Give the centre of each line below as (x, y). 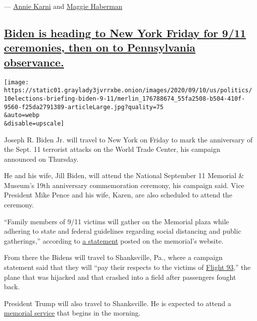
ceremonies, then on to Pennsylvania (100, 47)
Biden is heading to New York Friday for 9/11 (125, 32)
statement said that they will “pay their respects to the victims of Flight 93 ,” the (128, 267)
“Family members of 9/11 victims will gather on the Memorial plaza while (117, 221)
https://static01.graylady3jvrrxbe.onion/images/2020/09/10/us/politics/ (128, 91)
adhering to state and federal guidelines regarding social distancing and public (123, 231)
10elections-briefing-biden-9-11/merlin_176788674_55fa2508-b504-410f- (125, 98)
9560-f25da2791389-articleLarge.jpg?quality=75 (84, 107)
